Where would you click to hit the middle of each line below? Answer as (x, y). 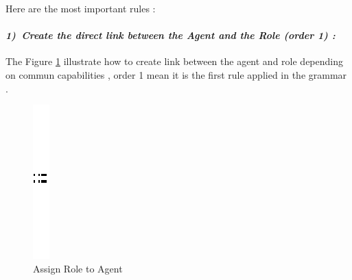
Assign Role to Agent (78, 268)
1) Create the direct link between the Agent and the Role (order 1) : (171, 35)
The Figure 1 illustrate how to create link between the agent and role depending (174, 61)
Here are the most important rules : (81, 8)
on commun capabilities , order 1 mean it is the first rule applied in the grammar (176, 74)
